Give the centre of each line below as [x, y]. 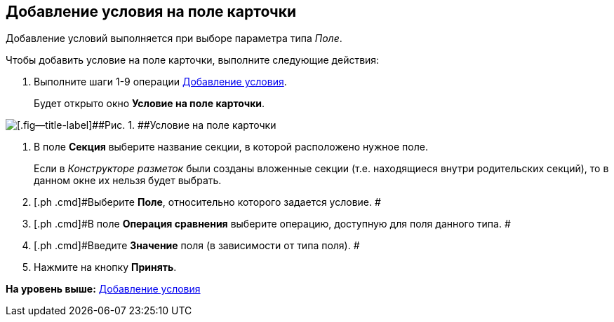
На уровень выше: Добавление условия [103, 289]
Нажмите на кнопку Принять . [105, 267]
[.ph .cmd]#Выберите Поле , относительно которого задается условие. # [207, 202]
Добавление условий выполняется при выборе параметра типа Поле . [174, 38]
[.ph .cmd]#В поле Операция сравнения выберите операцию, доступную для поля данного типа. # [272, 224]
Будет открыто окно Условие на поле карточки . [149, 104]
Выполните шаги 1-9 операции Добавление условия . [160, 82]
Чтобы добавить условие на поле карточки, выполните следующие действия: [193, 60]
